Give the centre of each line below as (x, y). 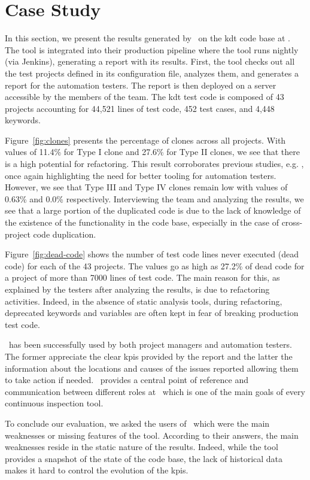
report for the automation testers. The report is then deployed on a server (141, 85)
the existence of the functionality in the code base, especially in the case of (142, 222)
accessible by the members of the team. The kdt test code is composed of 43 (145, 97)
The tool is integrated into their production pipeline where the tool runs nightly (152, 49)
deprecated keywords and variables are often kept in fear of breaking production (152, 313)
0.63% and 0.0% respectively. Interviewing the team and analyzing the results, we (154, 198)
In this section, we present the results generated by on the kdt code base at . (148, 38)
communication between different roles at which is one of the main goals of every (155, 391)
